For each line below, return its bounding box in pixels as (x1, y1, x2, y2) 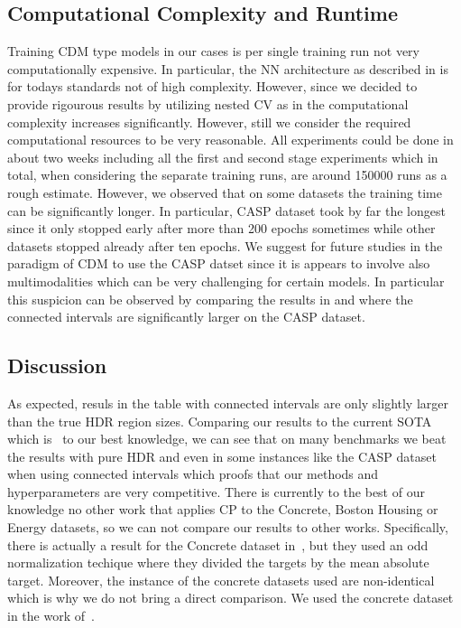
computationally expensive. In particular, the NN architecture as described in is (7, 59, 448, 78)
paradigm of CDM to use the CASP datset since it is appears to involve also (7, 254, 430, 273)
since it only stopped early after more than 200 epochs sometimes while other (7, 219, 436, 238)
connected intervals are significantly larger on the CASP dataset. (7, 307, 365, 326)
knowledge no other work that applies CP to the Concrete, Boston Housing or (7, 500, 438, 519)
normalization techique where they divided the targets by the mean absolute (7, 553, 429, 572)
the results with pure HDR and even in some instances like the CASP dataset (7, 446, 437, 465)
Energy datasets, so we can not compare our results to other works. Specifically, (7, 518, 448, 537)
